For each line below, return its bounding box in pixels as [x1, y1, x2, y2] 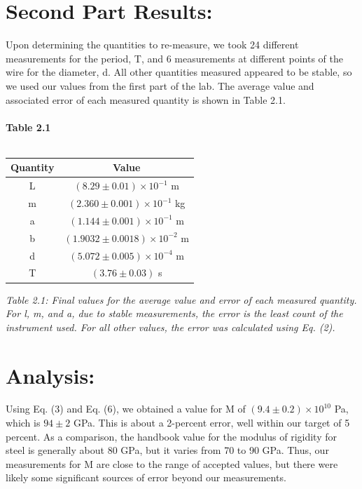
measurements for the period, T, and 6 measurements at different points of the [6, 51, 343, 65]
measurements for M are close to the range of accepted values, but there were [6, 456, 338, 471]
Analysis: [6, 361, 95, 389]
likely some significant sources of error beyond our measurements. [6, 470, 286, 485]
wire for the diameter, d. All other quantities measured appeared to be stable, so [6, 65, 352, 79]
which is [6, 415, 41, 430]
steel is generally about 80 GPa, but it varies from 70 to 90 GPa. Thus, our [6, 443, 329, 457]
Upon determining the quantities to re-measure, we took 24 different [6, 37, 299, 52]
